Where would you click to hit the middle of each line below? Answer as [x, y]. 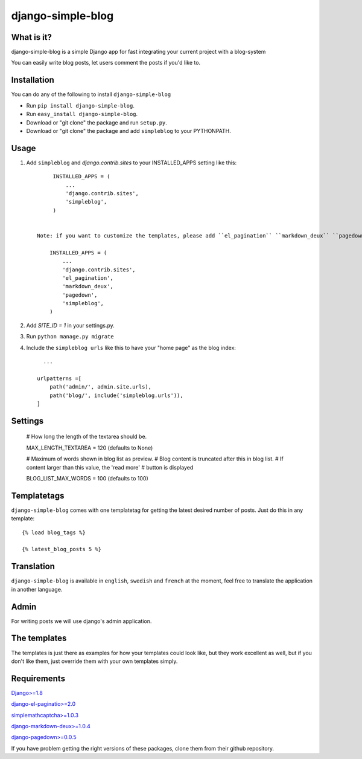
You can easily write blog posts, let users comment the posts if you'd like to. [106, 63]
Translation [33, 567]
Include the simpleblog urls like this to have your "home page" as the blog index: [131, 347]
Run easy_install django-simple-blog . [82, 114]
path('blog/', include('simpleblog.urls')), [116, 395]
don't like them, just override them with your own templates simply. [94, 661]
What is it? [32, 37]
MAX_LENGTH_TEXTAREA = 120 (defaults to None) [90, 448]
